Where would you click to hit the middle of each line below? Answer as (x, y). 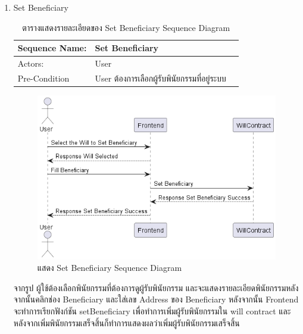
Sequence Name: (52, 48)
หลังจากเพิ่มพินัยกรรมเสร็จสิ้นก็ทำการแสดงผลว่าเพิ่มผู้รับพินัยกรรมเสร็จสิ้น (126, 322)
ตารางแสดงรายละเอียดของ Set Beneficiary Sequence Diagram (126, 27)
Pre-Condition (43, 78)
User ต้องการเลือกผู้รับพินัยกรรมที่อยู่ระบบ (160, 78)
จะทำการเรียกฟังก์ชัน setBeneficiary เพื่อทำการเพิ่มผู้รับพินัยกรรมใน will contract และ (152, 310)
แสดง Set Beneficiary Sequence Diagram (110, 268)
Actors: (31, 63)
